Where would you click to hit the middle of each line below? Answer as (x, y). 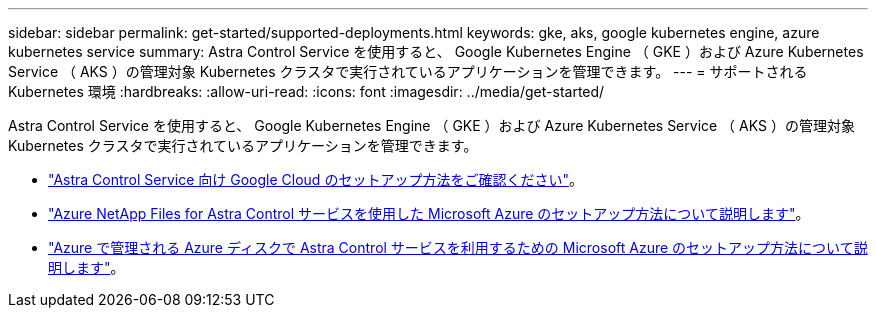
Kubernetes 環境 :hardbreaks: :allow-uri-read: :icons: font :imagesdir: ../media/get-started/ (306, 91)
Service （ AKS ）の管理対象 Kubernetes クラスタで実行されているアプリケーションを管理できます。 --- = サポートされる (408, 71)
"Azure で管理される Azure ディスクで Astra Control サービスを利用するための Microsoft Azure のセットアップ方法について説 (458, 247)
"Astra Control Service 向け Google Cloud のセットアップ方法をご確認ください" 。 (315, 179)
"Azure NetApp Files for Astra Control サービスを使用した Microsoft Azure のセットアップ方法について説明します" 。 (429, 213)
